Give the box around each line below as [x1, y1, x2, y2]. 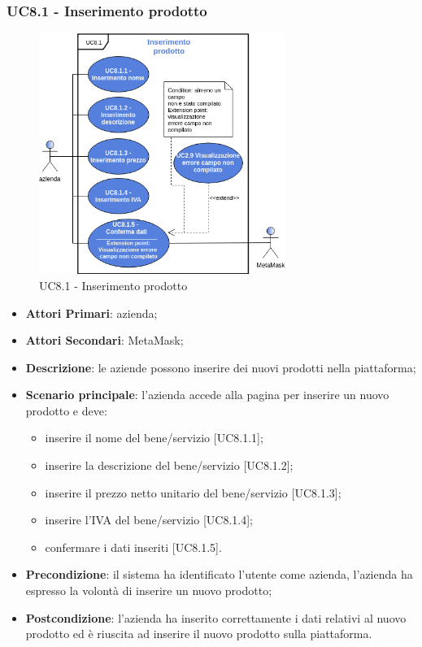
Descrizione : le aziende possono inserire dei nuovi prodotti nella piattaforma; [25, 358, 416, 376]
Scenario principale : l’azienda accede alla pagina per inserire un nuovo [25, 386, 389, 403]
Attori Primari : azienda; [25, 304, 158, 321]
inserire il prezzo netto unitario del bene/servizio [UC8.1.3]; [45, 484, 342, 501]
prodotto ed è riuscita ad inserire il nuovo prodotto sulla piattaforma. [25, 625, 372, 642]
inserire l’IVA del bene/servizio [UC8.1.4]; [45, 511, 253, 528]
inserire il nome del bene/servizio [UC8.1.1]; [45, 429, 263, 446]
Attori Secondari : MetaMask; [25, 332, 184, 349]
